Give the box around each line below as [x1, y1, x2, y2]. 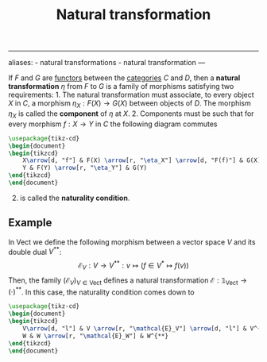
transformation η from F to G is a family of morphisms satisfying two [8, 82, 234, 91]
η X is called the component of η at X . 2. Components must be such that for [8, 109, 254, 120]
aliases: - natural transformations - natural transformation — [8, 58, 205, 67]
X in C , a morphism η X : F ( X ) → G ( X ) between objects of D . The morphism [8, 98, 252, 110]
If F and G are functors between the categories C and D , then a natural [8, 73, 241, 83]
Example [8, 216, 52, 229]
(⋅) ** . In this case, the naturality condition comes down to [8, 286, 195, 297]
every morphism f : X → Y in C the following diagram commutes [8, 119, 218, 129]
